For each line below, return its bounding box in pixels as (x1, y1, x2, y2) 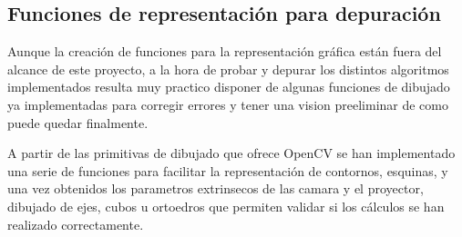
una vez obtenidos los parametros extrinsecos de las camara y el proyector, (7, 179, 424, 198)
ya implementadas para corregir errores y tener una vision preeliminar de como (7, 94, 448, 114)
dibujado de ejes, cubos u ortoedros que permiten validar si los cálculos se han (7, 196, 445, 215)
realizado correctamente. (7, 214, 144, 233)
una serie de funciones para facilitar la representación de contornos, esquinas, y (7, 161, 448, 180)
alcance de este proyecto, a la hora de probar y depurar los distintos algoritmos (7, 59, 449, 78)
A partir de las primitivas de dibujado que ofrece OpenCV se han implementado (7, 143, 456, 163)
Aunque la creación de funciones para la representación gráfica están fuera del (7, 42, 442, 61)
